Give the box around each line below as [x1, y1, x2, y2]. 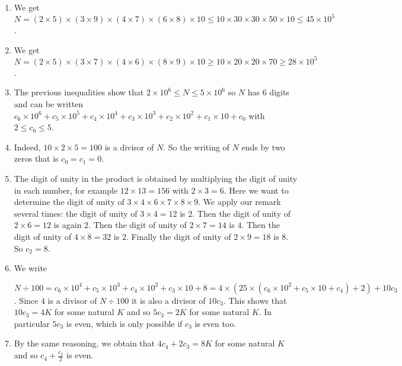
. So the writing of [163, 140, 229, 153]
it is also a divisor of [131, 294, 206, 306]
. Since [14, 294, 39, 306]
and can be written [14, 97, 84, 110]
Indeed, [14, 140, 41, 153]
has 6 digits [247, 86, 289, 98]
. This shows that [224, 294, 287, 306]
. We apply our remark [198, 195, 281, 208]
